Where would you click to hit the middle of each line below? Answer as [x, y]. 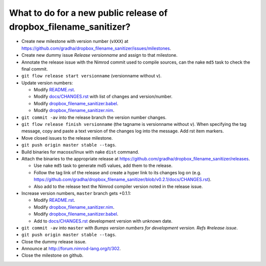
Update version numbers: [47, 83]
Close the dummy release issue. [54, 241]
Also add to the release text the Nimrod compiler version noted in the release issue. [118, 186]
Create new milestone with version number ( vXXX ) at [75, 41]
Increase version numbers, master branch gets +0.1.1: [76, 193]
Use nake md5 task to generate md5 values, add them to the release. [103, 166]
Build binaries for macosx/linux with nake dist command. [80, 152]
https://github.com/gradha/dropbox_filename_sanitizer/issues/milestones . [96, 48]
